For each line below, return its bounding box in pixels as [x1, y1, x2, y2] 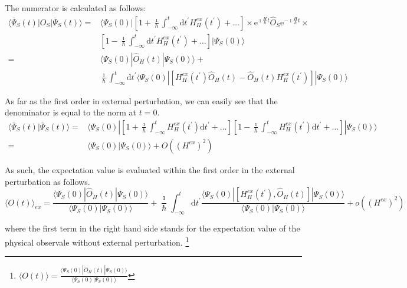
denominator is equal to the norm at [5, 106, 136, 118]
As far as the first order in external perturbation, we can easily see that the [5, 94, 278, 107]
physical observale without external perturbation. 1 [5, 234, 189, 248]
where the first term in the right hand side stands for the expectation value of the [5, 222, 300, 234]
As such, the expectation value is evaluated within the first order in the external [5, 163, 295, 176]
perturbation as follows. [5, 175, 90, 187]
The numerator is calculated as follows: [5, 2, 146, 14]
